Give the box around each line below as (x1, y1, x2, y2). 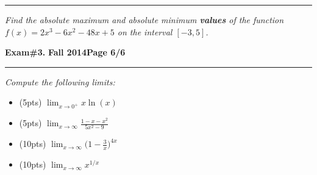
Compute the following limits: (5, 75, 115, 88)
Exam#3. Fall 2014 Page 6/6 (5, 46, 126, 59)
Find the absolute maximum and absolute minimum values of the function (5, 13, 284, 26)
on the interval (117, 25, 173, 38)
